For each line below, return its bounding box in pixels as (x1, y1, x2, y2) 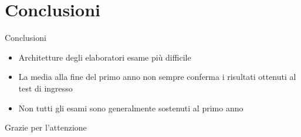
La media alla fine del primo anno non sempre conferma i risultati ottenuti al (18, 71, 296, 83)
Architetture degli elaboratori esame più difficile (18, 51, 191, 63)
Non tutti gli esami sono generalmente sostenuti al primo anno (18, 101, 243, 114)
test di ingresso (18, 82, 73, 94)
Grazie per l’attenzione (5, 121, 87, 134)
